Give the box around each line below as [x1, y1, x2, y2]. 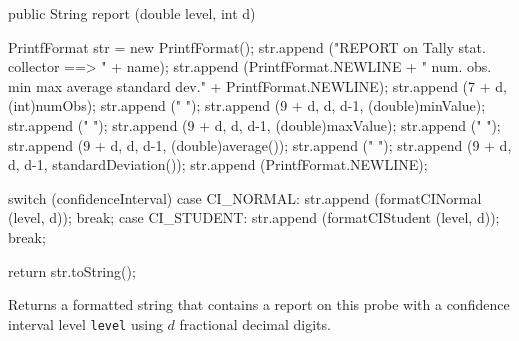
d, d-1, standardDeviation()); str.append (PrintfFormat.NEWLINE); [8, 154, 428, 175]
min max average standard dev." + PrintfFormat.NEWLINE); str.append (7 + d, [8, 75, 507, 96]
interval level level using [8, 313, 163, 334]
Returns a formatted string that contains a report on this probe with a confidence [8, 294, 510, 315]
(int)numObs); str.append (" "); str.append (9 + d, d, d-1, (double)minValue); [8, 95, 486, 116]
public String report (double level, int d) [8, 3, 256, 23]
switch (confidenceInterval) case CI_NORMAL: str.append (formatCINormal [8, 187, 482, 208]
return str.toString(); [8, 260, 136, 281]
